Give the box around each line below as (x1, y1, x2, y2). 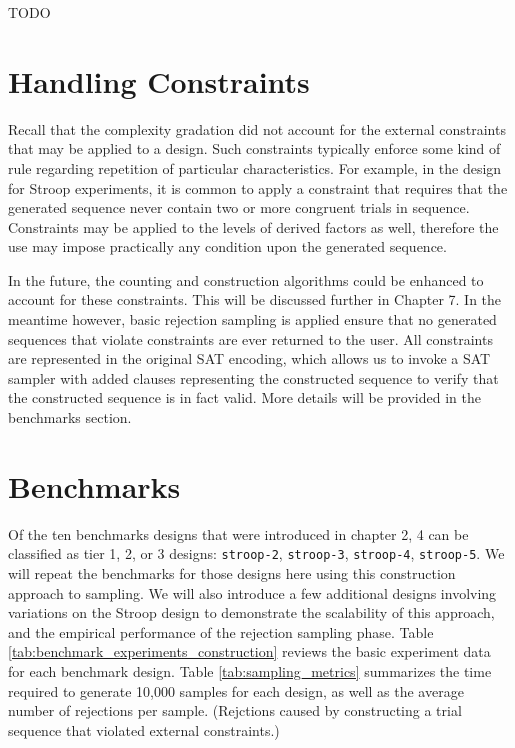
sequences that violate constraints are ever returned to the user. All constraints (8, 328, 493, 349)
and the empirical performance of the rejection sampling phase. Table (8, 621, 434, 642)
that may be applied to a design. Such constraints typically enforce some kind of (8, 138, 501, 159)
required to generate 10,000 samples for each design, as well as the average (8, 680, 464, 701)
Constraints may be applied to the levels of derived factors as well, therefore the (8, 216, 499, 237)
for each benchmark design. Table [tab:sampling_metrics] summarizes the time (8, 660, 492, 681)
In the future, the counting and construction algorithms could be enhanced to (8, 269, 484, 290)
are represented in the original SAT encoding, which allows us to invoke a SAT (8, 348, 491, 369)
